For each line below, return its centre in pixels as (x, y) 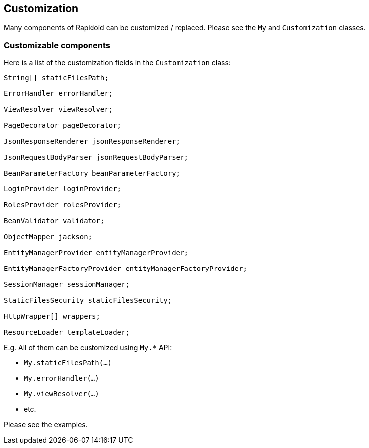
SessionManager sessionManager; (67, 285)
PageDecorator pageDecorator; (63, 126)
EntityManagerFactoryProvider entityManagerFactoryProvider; (126, 269)
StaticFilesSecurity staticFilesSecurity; (88, 301)
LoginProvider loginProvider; (63, 189)
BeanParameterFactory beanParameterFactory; (92, 173)
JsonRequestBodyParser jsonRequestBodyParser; (96, 157)
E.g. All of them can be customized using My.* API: (88, 348)
